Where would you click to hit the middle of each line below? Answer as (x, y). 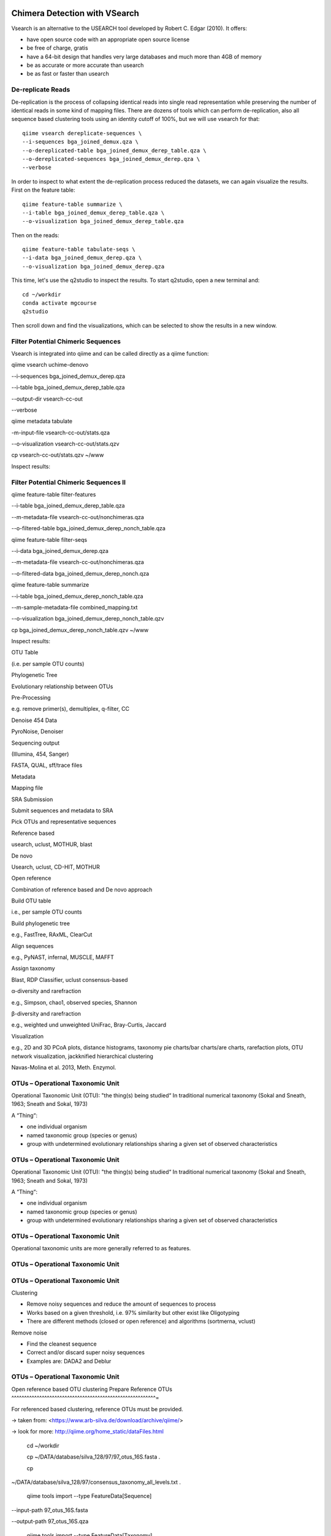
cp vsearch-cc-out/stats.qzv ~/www (58, 455)
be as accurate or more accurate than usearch (85, 65)
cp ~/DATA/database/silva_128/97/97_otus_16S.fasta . (93, 1457)
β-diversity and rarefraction (46, 1013)
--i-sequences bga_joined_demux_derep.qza (68, 376)
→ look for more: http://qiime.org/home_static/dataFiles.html (87, 1432)
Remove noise (29, 1333)
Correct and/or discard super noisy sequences (86, 1352)
